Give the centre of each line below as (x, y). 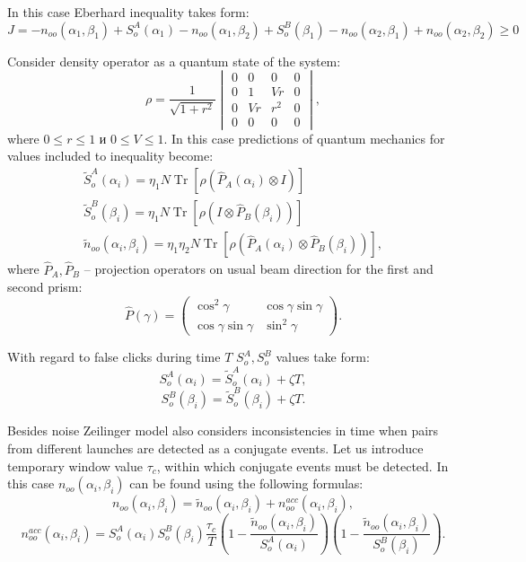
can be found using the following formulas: (246, 483)
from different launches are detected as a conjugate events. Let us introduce (215, 448)
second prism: (45, 287)
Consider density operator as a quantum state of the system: (174, 61)
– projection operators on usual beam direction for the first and (259, 269)
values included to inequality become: (110, 156)
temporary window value (75, 465)
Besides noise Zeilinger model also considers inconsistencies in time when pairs (223, 430)
